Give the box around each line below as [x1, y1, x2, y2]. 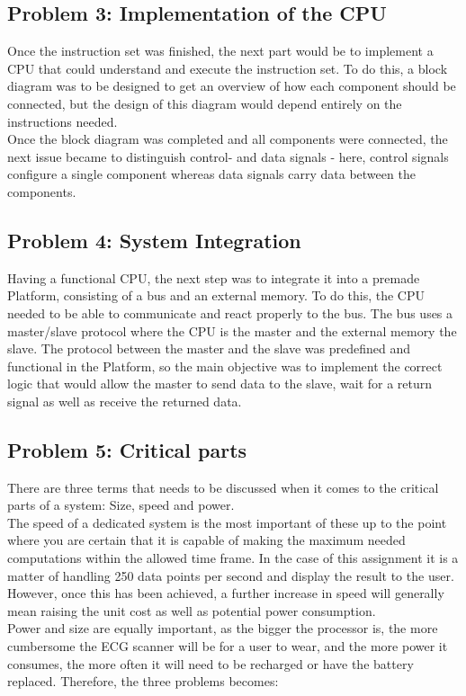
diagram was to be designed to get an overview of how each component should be [7, 76, 456, 95]
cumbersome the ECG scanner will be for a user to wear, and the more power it [7, 637, 448, 656]
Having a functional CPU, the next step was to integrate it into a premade [7, 268, 420, 287]
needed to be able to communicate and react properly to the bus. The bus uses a [7, 303, 453, 322]
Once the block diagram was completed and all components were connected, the [7, 129, 448, 148]
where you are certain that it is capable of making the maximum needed [7, 531, 406, 549]
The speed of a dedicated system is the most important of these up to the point [7, 513, 447, 531]
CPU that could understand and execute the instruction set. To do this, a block [7, 58, 448, 77]
